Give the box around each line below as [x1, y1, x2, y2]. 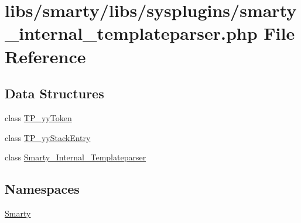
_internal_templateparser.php [5, 21, 258, 45]
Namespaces [5, 180, 80, 198]
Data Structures [5, 84, 104, 102]
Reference [5, 44, 86, 68]
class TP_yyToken [5, 111, 72, 123]
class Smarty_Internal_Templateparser [5, 151, 146, 163]
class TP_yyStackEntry [5, 131, 91, 143]
